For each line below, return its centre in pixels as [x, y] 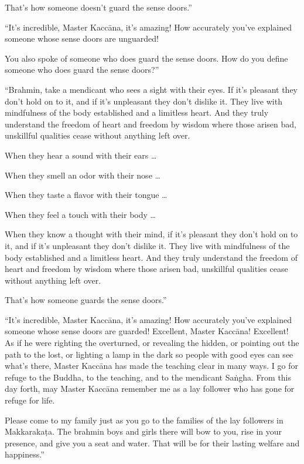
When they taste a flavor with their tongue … [86, 195]
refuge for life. [30, 400]
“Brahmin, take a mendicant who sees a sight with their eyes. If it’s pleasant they [151, 89]
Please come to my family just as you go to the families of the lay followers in [144, 420]
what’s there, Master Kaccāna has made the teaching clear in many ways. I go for [151, 366]
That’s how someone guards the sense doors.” [86, 300]
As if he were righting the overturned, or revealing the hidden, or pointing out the [152, 343]
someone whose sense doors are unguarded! [82, 38]
